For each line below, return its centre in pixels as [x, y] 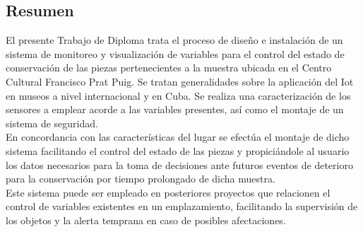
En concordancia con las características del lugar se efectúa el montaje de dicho [178, 137]
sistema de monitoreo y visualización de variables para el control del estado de [175, 53]
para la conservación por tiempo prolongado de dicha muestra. [141, 179]
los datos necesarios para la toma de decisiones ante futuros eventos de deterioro [179, 164]
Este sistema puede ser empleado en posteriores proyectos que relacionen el [168, 192]
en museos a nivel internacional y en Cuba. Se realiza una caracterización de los [178, 95]
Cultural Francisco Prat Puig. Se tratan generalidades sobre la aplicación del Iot [180, 81]
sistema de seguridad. [52, 123]
